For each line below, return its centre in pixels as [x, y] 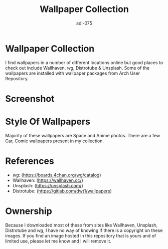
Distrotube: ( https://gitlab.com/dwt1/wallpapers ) [62, 191]
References [30, 161]
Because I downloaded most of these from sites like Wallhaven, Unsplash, [81, 225]
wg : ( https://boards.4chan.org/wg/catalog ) [57, 175]
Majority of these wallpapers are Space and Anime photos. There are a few [83, 135]
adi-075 [84, 23]
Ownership [29, 211]
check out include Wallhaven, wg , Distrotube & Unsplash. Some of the [77, 68]
